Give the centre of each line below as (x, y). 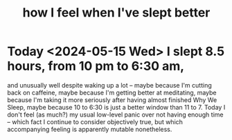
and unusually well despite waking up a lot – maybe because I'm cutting (110, 85)
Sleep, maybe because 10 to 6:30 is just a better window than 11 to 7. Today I (116, 107)
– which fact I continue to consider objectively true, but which (95, 121)
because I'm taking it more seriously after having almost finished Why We (112, 100)
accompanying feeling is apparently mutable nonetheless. (90, 129)
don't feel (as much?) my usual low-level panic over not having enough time (115, 114)
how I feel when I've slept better (116, 13)
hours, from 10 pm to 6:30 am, (96, 66)
